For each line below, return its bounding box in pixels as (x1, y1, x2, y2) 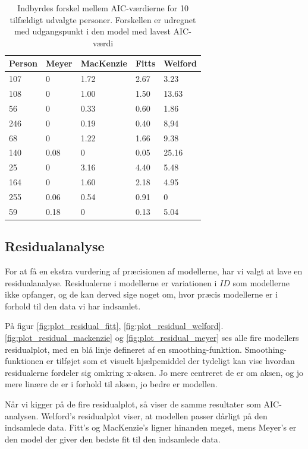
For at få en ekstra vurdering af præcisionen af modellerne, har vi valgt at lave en (5, 265, 303, 277)
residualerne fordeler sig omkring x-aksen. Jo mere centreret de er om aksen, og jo (5, 366, 304, 378)
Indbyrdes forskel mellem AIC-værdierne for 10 (17, 2, 188, 14)
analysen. (5, 409, 39, 422)
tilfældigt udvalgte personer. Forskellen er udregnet (10, 13, 196, 26)
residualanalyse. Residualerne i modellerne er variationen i (5, 276, 217, 289)
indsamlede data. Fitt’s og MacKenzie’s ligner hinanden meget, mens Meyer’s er (5, 421, 297, 434)
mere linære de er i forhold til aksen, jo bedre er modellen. (5, 378, 218, 390)
